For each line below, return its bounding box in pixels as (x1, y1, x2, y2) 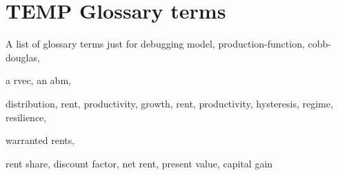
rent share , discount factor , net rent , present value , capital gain (6, 156, 273, 170)
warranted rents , (6, 133, 75, 147)
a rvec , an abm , (6, 73, 71, 87)
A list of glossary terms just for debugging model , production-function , (6, 37, 305, 51)
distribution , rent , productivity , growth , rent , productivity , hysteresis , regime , (6, 96, 333, 110)
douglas (6, 50, 37, 64)
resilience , (6, 110, 47, 124)
